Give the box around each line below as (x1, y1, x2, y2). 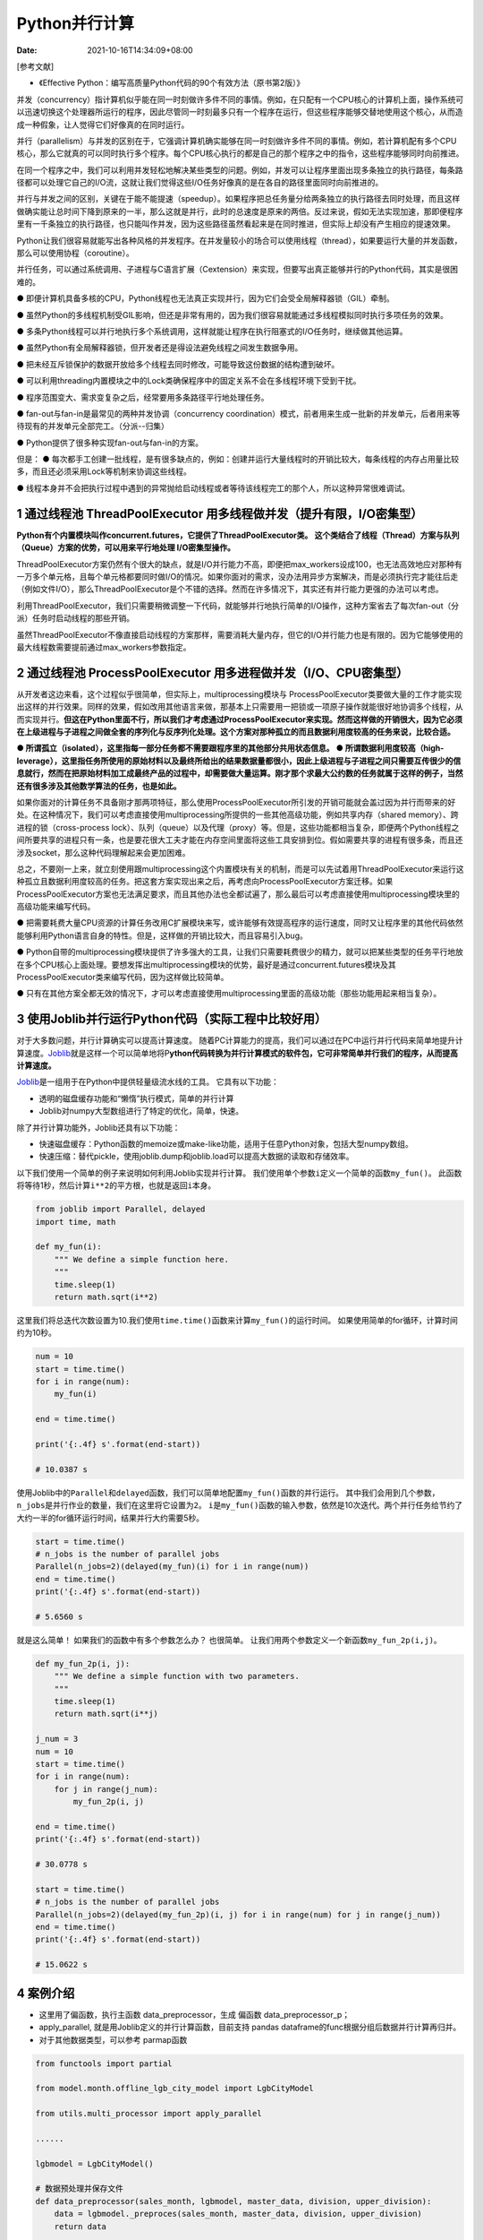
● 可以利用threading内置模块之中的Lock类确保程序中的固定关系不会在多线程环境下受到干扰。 (16, 375, 361, 386)
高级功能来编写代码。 (16, 901, 96, 912)
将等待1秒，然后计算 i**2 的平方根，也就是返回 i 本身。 (16, 1180, 216, 1191)
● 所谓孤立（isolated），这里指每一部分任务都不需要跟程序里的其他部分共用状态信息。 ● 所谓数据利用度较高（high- (16, 743, 445, 754)
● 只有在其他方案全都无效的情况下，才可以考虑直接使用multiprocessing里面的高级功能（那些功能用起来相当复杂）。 (16, 988, 442, 999)
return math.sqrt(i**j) (54, 1709, 158, 1719)
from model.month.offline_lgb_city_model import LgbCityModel (35, 2083, 314, 2094)
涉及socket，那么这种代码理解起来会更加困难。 (16, 847, 191, 857)
